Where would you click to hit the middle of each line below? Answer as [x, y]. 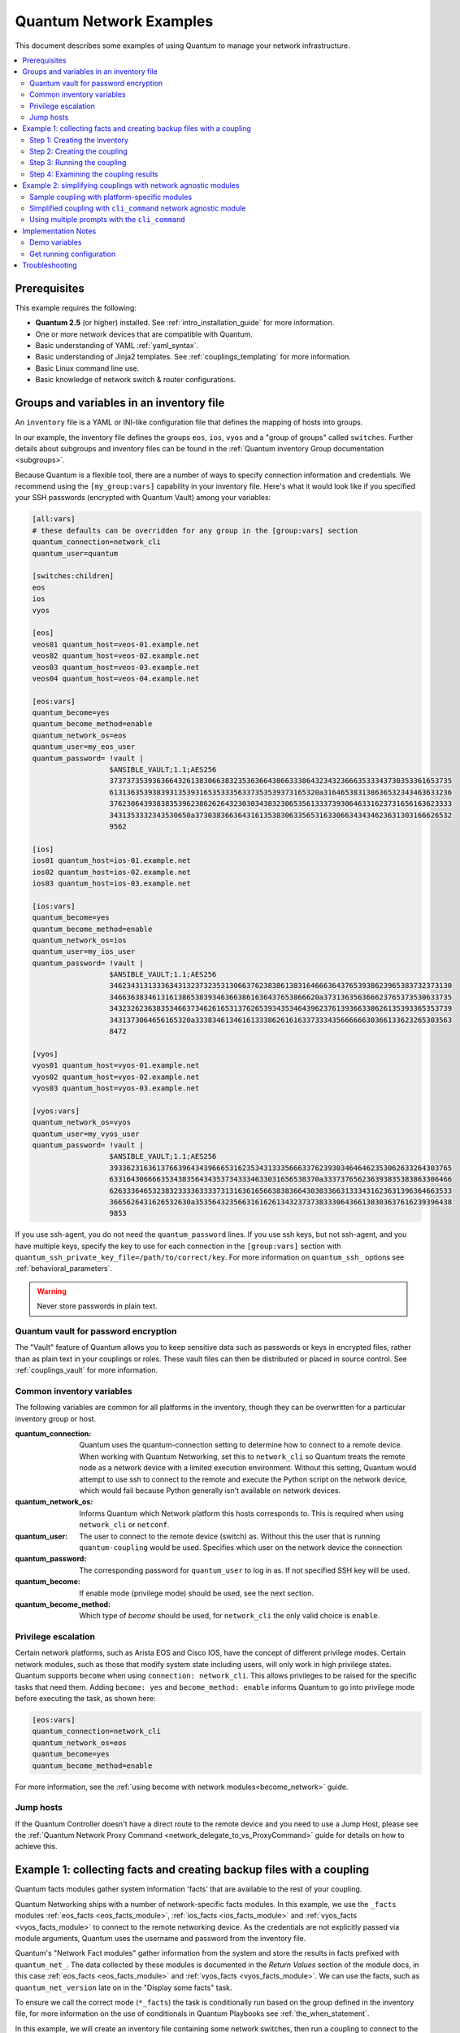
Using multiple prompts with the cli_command [108, 220]
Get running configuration [73, 254]
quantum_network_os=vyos [82, 1123]
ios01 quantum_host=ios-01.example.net [111, 861]
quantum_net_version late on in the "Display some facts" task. [124, 1987]
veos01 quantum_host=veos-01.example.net [116, 644]
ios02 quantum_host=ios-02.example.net [111, 872]
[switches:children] [73, 576]
